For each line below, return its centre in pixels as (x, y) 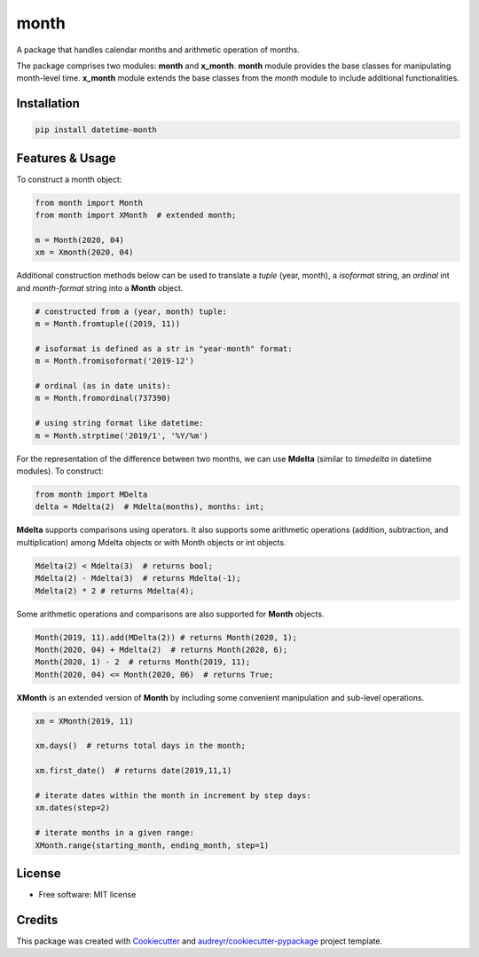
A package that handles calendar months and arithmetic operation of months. (158, 50)
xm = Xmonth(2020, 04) (84, 252)
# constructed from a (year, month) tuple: (131, 311)
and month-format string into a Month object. (100, 287)
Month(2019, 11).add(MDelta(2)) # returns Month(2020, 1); (166, 637)
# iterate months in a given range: (115, 833)
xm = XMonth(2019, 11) (84, 721)
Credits (37, 919)
